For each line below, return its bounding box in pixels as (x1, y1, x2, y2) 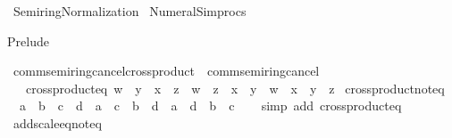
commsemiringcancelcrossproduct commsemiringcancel (13, 61, 320, 80)
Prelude (7, 31, 49, 50)
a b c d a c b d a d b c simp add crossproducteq (19, 96, 402, 115)
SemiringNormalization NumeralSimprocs (13, 2, 247, 20)
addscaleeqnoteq (13, 113, 102, 132)
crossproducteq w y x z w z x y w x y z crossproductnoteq (25, 78, 445, 97)
